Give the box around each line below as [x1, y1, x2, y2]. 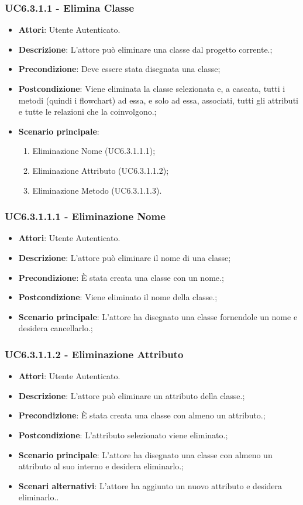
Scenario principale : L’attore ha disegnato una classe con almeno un [18, 448, 273, 461]
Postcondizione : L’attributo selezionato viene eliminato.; [18, 428, 228, 441]
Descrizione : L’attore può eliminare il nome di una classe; [18, 251, 231, 263]
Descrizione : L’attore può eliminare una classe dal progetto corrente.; [18, 43, 273, 55]
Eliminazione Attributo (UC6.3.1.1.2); [32, 164, 169, 176]
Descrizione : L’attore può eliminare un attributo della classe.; [18, 389, 245, 401]
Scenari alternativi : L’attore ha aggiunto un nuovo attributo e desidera [18, 479, 283, 492]
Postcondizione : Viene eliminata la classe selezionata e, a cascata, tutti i [18, 83, 285, 94]
